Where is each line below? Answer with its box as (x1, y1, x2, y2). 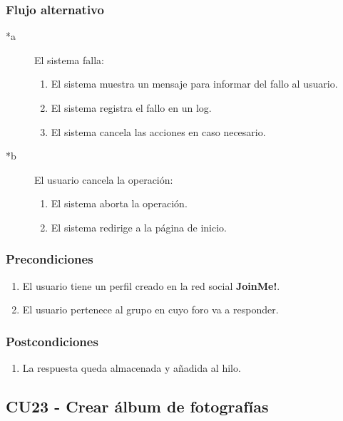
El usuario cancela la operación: (34, 172, 173, 187)
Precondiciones (6, 250, 93, 268)
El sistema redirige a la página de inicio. (51, 219, 227, 234)
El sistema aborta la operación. (51, 196, 188, 211)
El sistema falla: (34, 52, 104, 67)
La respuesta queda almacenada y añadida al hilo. (22, 360, 241, 375)
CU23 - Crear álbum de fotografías (6, 395, 269, 417)
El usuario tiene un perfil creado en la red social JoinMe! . (22, 278, 280, 293)
